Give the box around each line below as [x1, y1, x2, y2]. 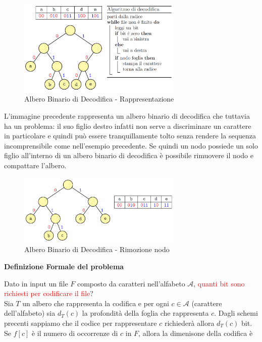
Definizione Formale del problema [4, 261, 124, 272]
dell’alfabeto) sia [4, 308, 56, 318]
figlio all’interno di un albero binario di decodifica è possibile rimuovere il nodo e [4, 150, 253, 161]
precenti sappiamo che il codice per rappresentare [4, 318, 157, 328]
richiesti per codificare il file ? [4, 288, 93, 299]
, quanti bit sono [193, 278, 245, 288]
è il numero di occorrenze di [31, 327, 118, 338]
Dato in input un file [4, 278, 68, 288]
